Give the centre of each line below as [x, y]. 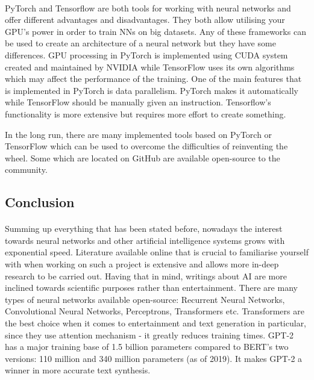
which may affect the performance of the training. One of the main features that [153, 79]
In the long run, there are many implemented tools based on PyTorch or [139, 134]
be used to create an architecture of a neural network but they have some [140, 43]
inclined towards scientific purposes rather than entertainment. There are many [151, 288]
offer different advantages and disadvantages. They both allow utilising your [145, 20]
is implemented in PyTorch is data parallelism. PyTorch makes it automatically [152, 90]
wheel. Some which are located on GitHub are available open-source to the [143, 157]
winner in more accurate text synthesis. [78, 370]
